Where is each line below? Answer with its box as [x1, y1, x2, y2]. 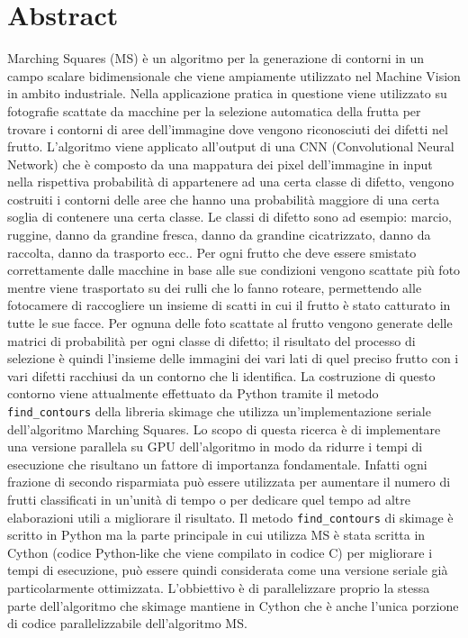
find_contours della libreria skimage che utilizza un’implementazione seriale [7, 402, 431, 420]
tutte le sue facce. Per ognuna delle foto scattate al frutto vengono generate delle [7, 314, 453, 333]
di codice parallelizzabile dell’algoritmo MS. [7, 614, 247, 633]
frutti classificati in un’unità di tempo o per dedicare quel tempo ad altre [7, 490, 410, 509]
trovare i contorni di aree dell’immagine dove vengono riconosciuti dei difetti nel [7, 119, 448, 138]
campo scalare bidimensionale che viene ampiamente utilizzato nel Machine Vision [7, 66, 461, 85]
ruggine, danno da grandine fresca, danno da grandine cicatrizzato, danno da [7, 225, 431, 244]
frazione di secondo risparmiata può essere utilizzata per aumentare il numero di [7, 472, 451, 491]
